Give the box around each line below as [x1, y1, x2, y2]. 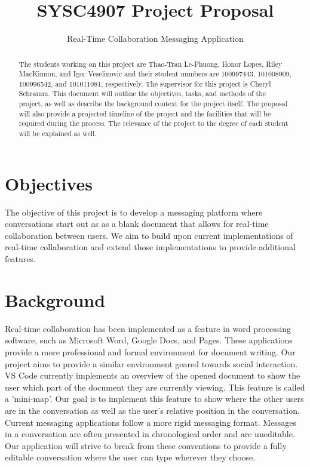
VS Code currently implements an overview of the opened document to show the [5, 369, 300, 382]
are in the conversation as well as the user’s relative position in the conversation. [5, 404, 300, 416]
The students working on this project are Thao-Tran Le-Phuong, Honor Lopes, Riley [19, 59, 283, 69]
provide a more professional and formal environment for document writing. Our [5, 345, 296, 358]
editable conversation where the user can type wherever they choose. [5, 451, 256, 463]
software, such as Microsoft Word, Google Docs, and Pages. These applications [5, 334, 293, 346]
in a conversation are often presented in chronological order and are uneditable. [5, 428, 295, 440]
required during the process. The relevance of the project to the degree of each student [19, 118, 288, 128]
